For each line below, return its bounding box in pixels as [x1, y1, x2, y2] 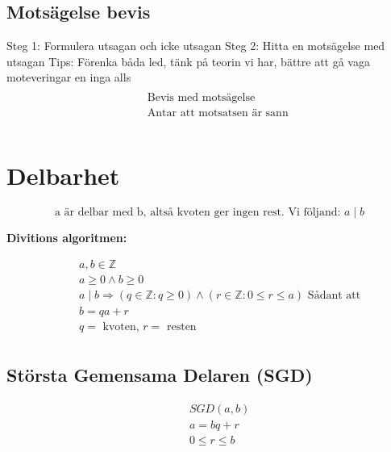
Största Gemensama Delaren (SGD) [6, 362, 313, 387]
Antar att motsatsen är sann [147, 107, 289, 119]
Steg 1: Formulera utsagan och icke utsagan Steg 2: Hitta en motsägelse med [6, 37, 385, 54]
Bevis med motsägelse [147, 92, 256, 104]
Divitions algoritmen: [6, 229, 127, 246]
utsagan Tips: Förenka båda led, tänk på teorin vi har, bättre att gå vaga [6, 52, 370, 69]
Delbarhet [6, 159, 120, 192]
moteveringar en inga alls [6, 69, 131, 86]
